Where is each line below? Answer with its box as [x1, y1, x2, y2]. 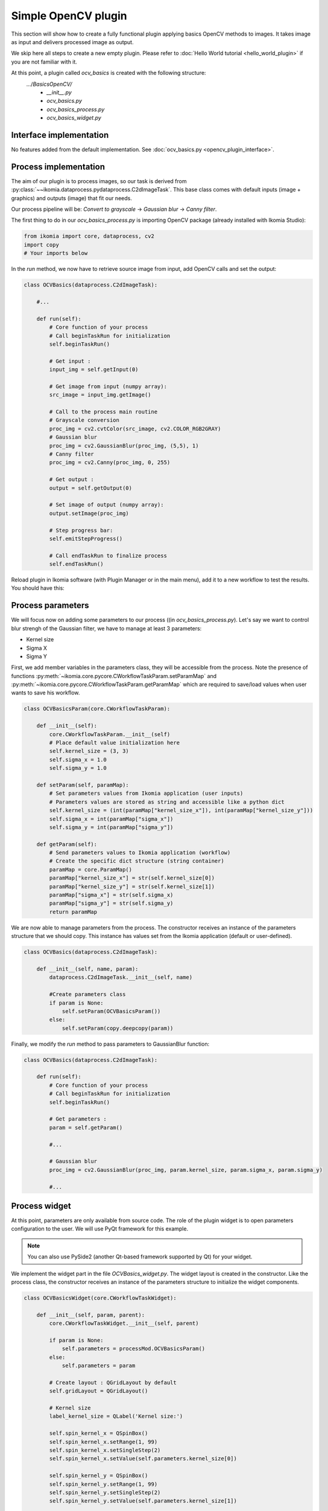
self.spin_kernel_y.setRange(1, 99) [49, 1481, 158, 1487]
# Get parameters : [49, 1116, 107, 1122]
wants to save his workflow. [11, 689, 80, 696]
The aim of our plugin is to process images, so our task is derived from [11, 177, 187, 184]
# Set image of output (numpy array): [49, 502, 164, 508]
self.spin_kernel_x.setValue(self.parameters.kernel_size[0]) [49, 1455, 238, 1462]
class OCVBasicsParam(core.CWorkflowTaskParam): [24, 705, 171, 713]
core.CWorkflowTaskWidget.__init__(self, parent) [49, 1320, 199, 1327]
